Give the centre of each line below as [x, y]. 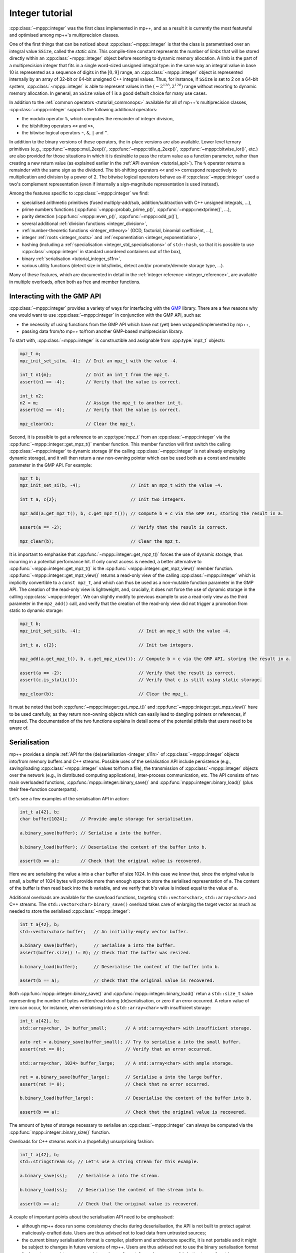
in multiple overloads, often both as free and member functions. [75, 282]
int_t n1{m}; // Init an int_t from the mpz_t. [95, 375]
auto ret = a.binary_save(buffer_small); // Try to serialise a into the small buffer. [130, 1042]
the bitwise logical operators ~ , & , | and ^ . [65, 133]
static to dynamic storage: [36, 610]
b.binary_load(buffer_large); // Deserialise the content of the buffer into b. [136, 1098]
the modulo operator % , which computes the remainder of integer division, [98, 119]
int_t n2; [32, 396]
